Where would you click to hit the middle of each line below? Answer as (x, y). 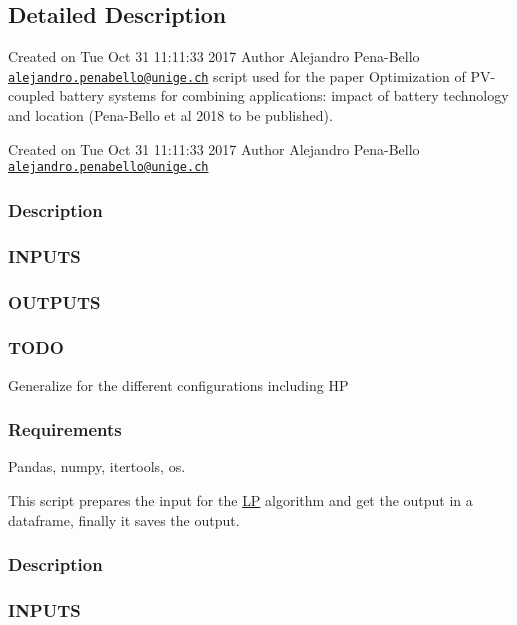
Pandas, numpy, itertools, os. (97, 466)
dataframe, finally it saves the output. (124, 519)
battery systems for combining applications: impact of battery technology (284, 95)
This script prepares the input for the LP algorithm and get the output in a (240, 500)
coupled (31, 95)
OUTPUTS (54, 301)
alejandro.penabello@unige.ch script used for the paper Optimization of (237, 75)
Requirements (65, 429)
